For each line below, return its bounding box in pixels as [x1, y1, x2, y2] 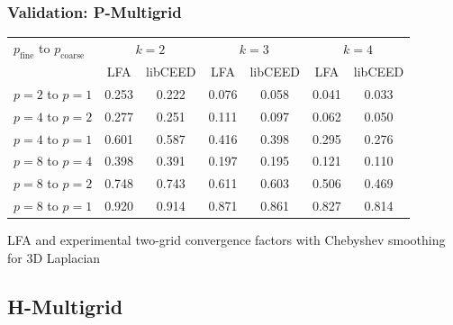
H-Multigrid [7, 292, 123, 320]
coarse [60, 50, 85, 60]
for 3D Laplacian [7, 248, 101, 266]
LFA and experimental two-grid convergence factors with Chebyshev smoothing [7, 230, 446, 249]
